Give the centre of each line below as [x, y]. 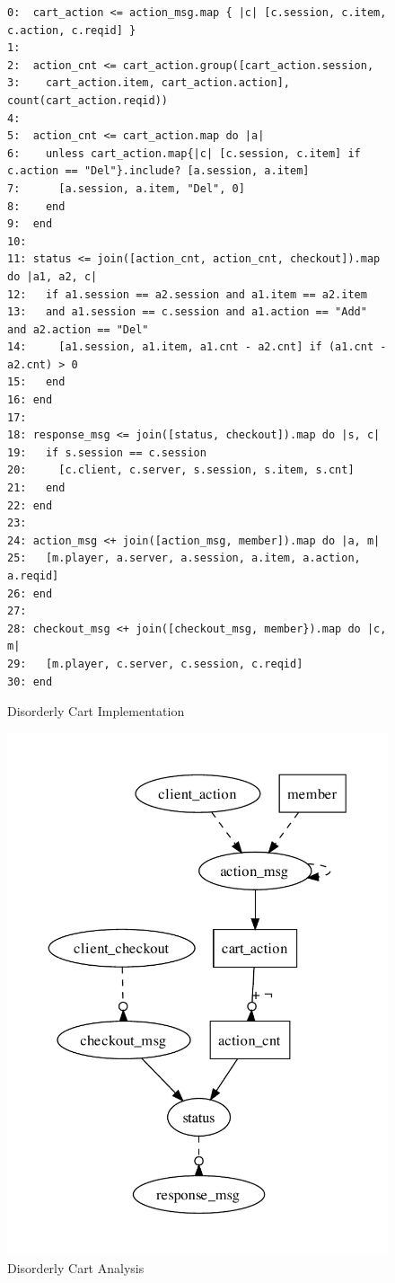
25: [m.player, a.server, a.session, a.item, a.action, [184, 558]
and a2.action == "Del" [78, 329]
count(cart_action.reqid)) [88, 100]
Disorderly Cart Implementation [96, 711]
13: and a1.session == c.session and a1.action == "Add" [187, 312]
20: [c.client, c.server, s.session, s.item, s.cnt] [181, 470]
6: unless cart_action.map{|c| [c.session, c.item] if [184, 153]
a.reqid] [33, 576]
